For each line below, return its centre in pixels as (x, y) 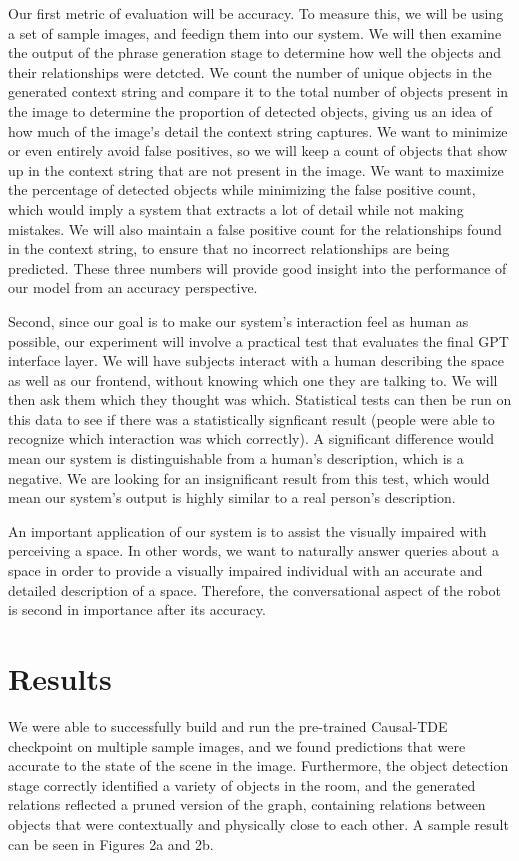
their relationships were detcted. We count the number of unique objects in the (250, 71)
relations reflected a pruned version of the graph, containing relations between (247, 804)
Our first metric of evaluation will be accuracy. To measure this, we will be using (256, 13)
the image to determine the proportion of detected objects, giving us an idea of (250, 110)
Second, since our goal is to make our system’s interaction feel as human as (238, 320)
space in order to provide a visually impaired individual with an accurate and (245, 570)
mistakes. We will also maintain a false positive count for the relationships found (255, 228)
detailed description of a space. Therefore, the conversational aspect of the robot (254, 589)
